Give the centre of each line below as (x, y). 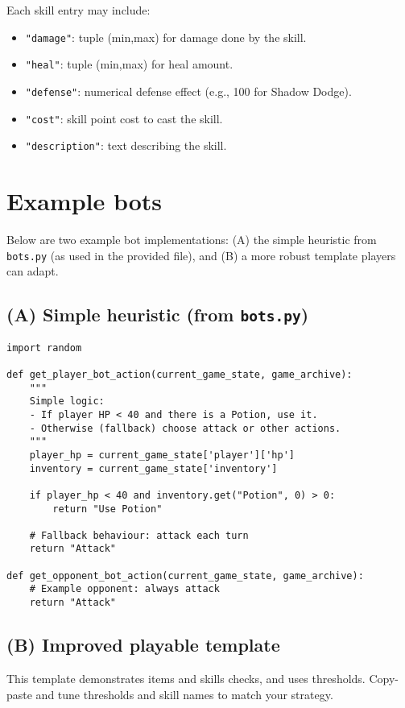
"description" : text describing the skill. (126, 145)
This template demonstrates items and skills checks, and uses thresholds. (186, 678)
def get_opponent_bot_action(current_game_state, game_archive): (185, 576)
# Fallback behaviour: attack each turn (139, 535)
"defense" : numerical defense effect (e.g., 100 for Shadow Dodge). (188, 91)
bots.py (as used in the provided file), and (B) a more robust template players (201, 255)
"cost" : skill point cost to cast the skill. (124, 118)
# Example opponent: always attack (124, 589)
